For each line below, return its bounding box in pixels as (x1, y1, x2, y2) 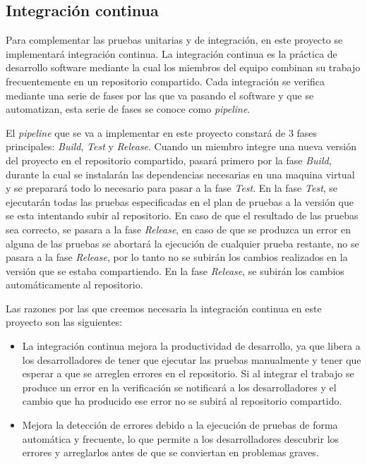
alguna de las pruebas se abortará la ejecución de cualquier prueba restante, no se (6, 236, 359, 250)
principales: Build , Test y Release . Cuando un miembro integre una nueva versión (6, 139, 357, 154)
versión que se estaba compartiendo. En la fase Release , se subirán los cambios (6, 263, 344, 278)
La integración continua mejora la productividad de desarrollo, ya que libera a (22, 338, 361, 353)
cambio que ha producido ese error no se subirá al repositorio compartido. (22, 393, 342, 408)
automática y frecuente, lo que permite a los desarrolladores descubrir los (22, 431, 339, 446)
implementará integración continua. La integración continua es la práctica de (6, 46, 337, 61)
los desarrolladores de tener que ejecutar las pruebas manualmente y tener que (22, 352, 361, 367)
